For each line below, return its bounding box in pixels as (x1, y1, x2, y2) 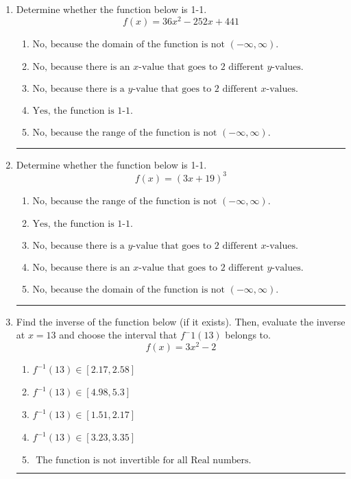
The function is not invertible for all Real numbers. (36, 456, 252, 466)
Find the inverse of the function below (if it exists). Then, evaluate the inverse (16, 314, 346, 328)
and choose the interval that (59, 328, 178, 342)
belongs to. (225, 328, 271, 342)
